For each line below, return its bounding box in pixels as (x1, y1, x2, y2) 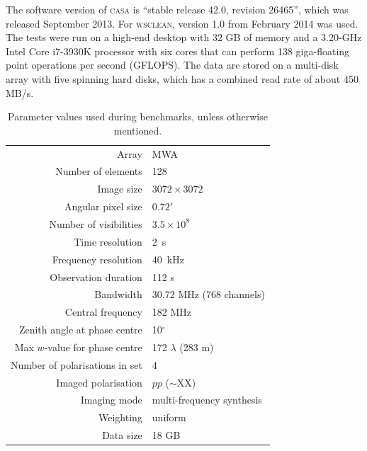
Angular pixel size (64, 199, 142, 214)
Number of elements (55, 164, 142, 178)
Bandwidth (94, 287, 142, 302)
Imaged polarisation (56, 375, 142, 389)
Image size (97, 181, 142, 196)
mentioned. (113, 122, 162, 137)
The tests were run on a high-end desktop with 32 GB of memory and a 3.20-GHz (6, 30, 362, 45)
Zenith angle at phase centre (18, 322, 142, 337)
